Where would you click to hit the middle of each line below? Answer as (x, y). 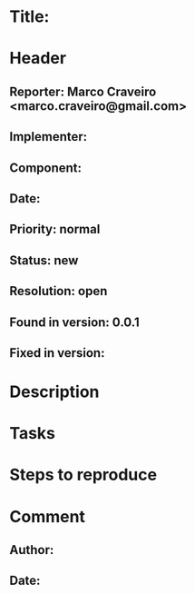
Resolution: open (58, 291)
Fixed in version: (57, 353)
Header (38, 59)
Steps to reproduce (83, 475)
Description (54, 392)
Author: (32, 550)
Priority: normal (55, 229)
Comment (48, 516)
